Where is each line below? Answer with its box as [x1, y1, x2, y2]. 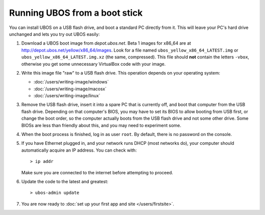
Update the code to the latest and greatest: [21, 178, 108, 184]
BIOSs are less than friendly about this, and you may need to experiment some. [21, 122, 182, 128]
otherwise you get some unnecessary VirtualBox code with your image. [21, 61, 166, 67]
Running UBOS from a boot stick [9, 7, 143, 18]
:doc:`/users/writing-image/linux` [33, 93, 101, 99]
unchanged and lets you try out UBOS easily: [9, 31, 100, 37]
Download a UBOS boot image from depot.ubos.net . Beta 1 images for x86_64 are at [21, 40, 191, 46]
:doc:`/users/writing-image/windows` [33, 79, 109, 85]
